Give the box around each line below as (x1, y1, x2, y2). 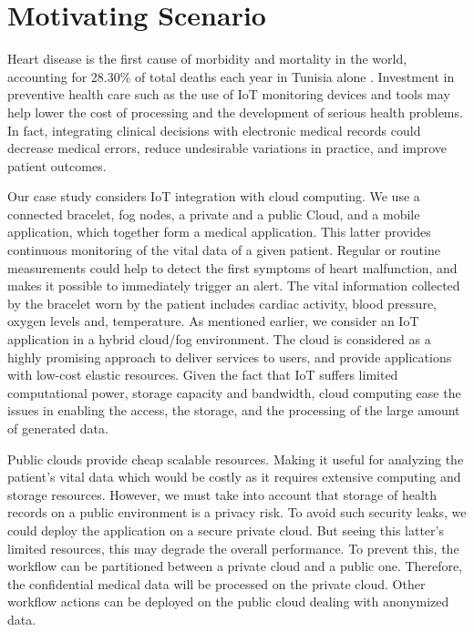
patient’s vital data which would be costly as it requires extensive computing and (7, 467, 461, 486)
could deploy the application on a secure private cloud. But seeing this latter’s (7, 520, 444, 539)
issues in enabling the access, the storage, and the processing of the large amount (7, 401, 460, 420)
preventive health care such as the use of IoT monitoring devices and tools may (7, 85, 450, 104)
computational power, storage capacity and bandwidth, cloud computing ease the (7, 382, 461, 402)
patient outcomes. (7, 156, 107, 175)
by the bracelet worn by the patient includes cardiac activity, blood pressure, (7, 293, 438, 312)
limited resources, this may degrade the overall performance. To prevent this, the (7, 538, 459, 557)
